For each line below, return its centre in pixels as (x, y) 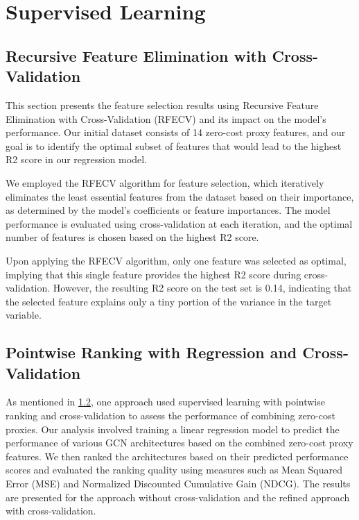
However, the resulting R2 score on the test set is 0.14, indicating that (202, 288)
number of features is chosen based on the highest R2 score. (132, 237)
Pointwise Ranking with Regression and (151, 352)
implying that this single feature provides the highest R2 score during (154, 274)
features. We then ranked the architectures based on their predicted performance (177, 456)
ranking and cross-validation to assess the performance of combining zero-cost (170, 416)
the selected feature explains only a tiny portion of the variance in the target (169, 301)
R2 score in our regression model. (76, 159)
